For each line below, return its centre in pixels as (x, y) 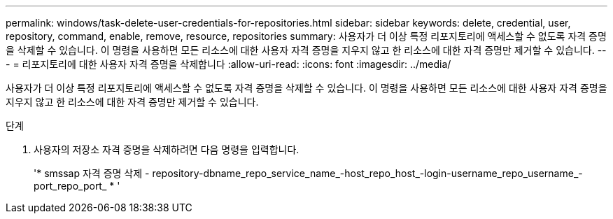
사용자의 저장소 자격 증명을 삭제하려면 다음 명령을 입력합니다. (167, 149)
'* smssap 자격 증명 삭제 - (92, 173)
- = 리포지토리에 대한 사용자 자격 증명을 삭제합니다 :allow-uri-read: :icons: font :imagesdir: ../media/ (228, 64)
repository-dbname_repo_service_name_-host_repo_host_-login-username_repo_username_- (367, 173)
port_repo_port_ (70, 186)
